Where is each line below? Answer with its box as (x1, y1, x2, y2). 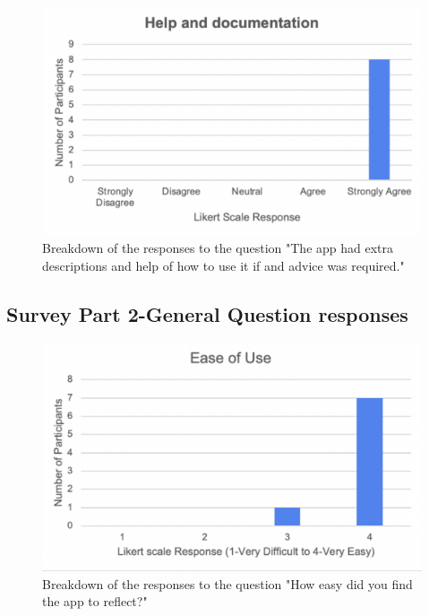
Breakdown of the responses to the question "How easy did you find (42, 574, 413, 593)
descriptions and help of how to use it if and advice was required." (42, 256, 405, 274)
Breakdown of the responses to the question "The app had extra (42, 239, 394, 257)
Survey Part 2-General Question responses (6, 299, 408, 327)
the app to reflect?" (42, 592, 148, 611)
